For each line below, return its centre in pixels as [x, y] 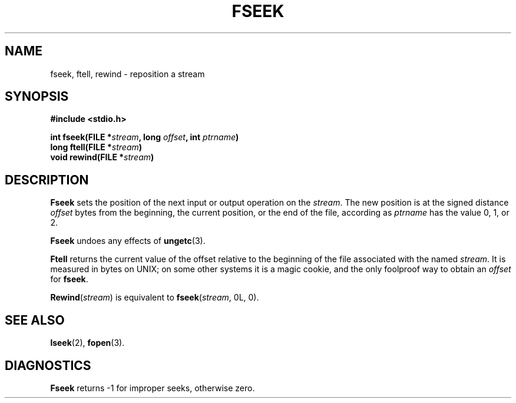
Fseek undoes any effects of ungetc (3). [128, 241]
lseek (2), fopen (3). [87, 343]
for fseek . [69, 279]
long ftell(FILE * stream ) [96, 147]
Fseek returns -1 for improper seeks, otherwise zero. [153, 388]
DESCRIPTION [47, 180]
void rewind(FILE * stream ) [102, 157]
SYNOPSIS [37, 97]
